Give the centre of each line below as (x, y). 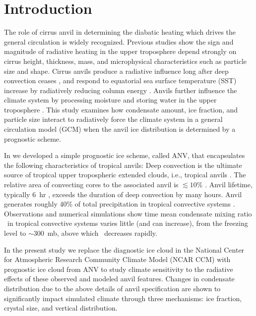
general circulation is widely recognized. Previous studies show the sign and (119, 41)
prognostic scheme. (32, 138)
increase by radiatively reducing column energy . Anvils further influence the (121, 90)
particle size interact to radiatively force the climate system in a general (113, 119)
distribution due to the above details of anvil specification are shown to (112, 288)
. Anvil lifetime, (229, 184)
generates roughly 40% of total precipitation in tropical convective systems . (120, 204)
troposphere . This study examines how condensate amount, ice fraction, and (121, 109)
